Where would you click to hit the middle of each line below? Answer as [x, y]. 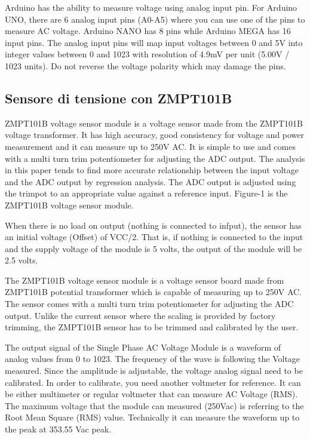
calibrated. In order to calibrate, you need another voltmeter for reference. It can [153, 382]
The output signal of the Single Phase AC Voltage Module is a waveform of [143, 347]
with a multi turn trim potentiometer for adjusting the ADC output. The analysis [155, 158]
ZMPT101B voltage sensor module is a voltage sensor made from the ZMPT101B [154, 123]
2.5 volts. [22, 260]
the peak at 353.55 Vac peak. [58, 429]
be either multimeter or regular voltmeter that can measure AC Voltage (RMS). [151, 394]
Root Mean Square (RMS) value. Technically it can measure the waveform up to [152, 417]
